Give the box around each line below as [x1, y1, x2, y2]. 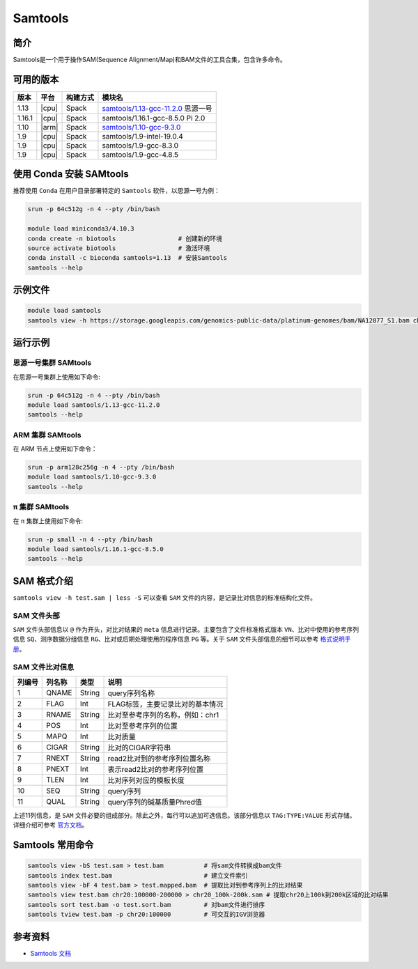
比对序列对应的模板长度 [107, 775, 185, 785]
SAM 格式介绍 [13, 575, 73, 587]
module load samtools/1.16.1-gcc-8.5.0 [27, 545, 164, 553]
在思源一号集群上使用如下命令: [13, 373, 101, 381]
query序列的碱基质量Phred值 [107, 797, 202, 807]
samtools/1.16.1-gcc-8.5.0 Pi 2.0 [102, 113, 206, 123]
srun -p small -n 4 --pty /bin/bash [27, 535, 153, 543]
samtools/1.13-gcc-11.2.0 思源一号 [102, 103, 212, 113]
